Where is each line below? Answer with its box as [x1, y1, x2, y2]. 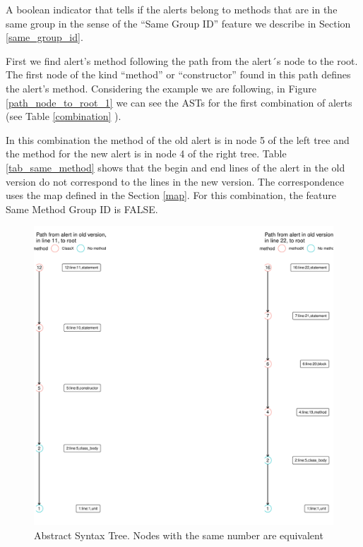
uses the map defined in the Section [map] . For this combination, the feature [6, 188, 336, 203]
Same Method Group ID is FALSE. [6, 201, 158, 216]
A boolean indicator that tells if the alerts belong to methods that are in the [6, 2, 338, 16]
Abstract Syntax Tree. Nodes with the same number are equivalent [34, 527, 323, 542]
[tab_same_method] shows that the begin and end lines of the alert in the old [6, 160, 345, 174]
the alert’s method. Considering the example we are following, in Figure [6, 80, 316, 95]
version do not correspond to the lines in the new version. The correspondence [6, 174, 344, 188]
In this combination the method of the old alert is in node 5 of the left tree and [6, 132, 350, 147]
